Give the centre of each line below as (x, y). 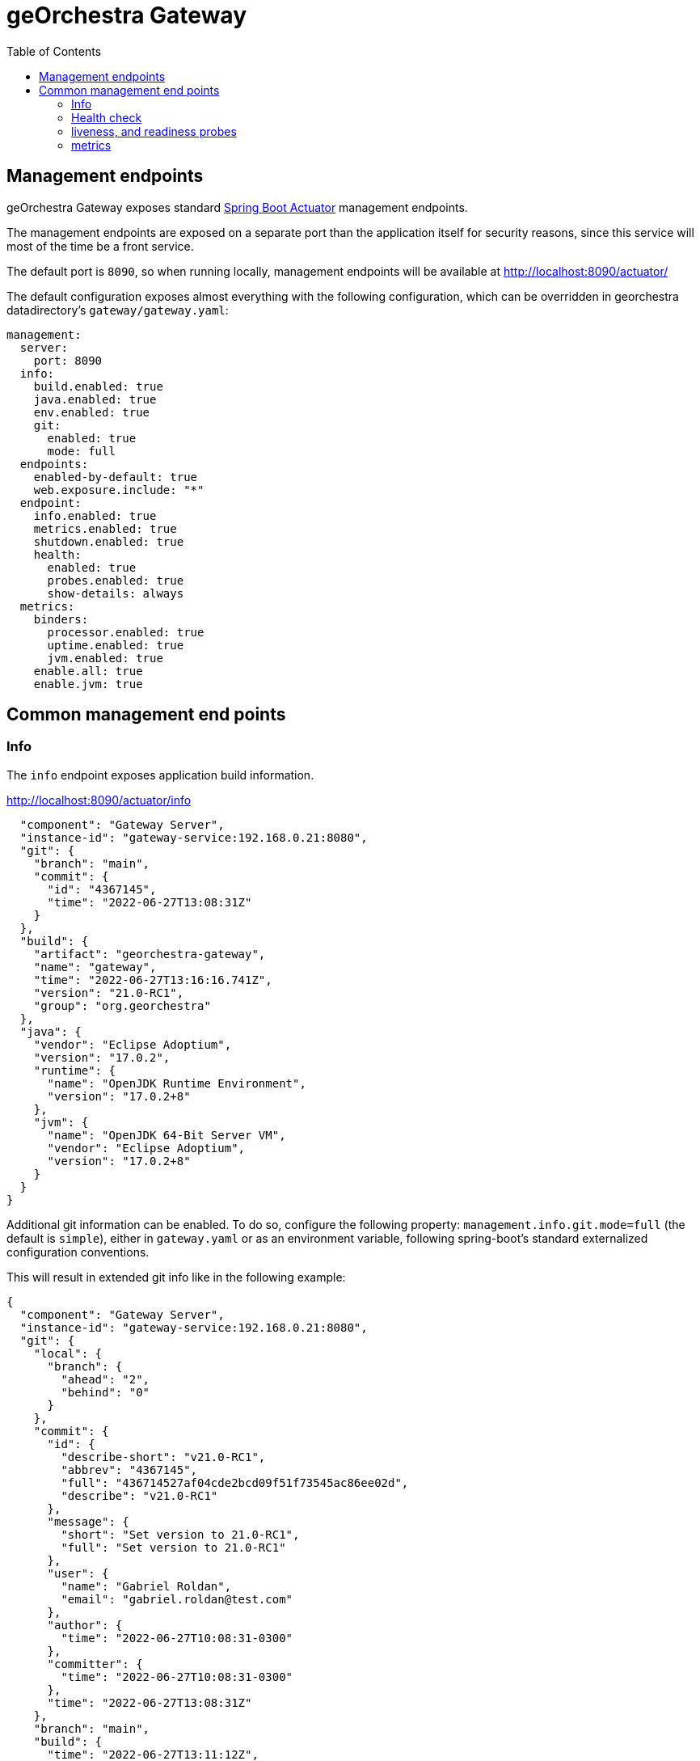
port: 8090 (68, 360)
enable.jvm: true (88, 684)
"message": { (88, 1521)
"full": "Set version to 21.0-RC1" (173, 1547)
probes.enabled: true (116, 580)
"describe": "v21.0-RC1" (139, 1495)
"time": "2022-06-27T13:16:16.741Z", (153, 980)
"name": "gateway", (95, 967)
